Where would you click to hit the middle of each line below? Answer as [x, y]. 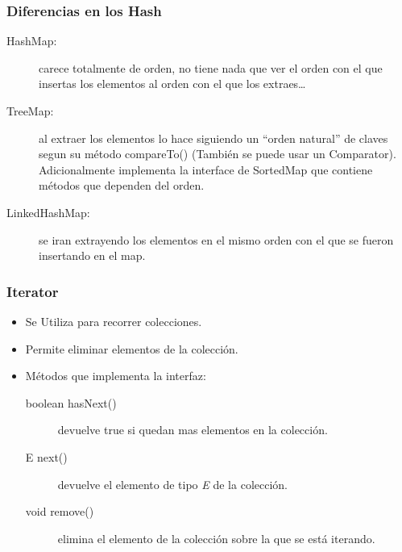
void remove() [60, 511]
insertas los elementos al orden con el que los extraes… [172, 84]
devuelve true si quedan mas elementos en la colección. [193, 430]
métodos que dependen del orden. [122, 185]
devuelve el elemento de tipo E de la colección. [172, 484]
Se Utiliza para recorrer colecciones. [114, 321]
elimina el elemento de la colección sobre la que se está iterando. [216, 538]
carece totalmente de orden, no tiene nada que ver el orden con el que [211, 67]
